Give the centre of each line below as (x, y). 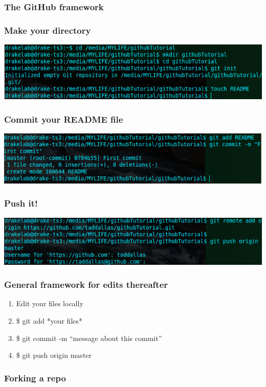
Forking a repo (35, 378)
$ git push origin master (54, 355)
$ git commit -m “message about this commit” (89, 338)
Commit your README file (64, 119)
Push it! (21, 203)
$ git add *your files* (49, 320)
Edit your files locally (50, 303)
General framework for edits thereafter (86, 284)
